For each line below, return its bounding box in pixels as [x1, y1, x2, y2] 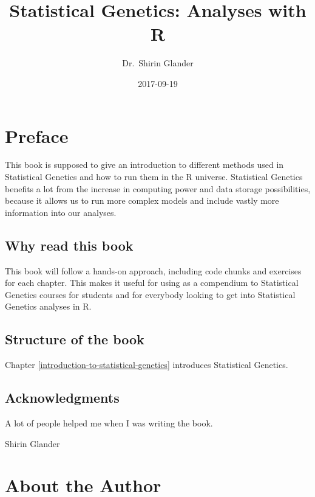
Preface [5, 123, 69, 148]
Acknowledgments [5, 388, 120, 407]
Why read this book [5, 235, 134, 254]
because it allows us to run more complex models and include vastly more [5, 194, 279, 207]
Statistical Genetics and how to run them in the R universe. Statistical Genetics [5, 170, 303, 183]
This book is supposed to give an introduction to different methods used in [5, 158, 284, 171]
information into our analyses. [5, 206, 117, 218]
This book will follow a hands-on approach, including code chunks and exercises [5, 264, 302, 277]
